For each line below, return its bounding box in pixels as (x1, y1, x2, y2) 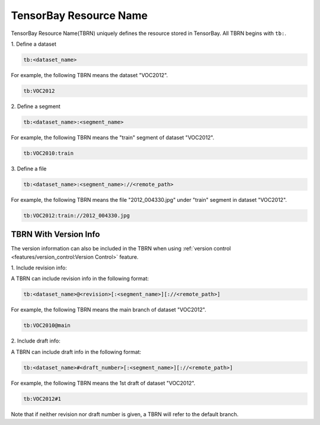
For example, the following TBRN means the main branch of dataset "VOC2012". (11, 306, 207, 313)
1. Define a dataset (11, 40, 56, 47)
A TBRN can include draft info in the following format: (11, 348, 142, 356)
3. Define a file (11, 165, 47, 172)
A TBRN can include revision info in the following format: (11, 275, 149, 282)
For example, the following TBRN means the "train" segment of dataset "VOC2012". (11, 134, 215, 141)
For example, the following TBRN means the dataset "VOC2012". (11, 71, 168, 78)
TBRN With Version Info (11, 229, 100, 240)
